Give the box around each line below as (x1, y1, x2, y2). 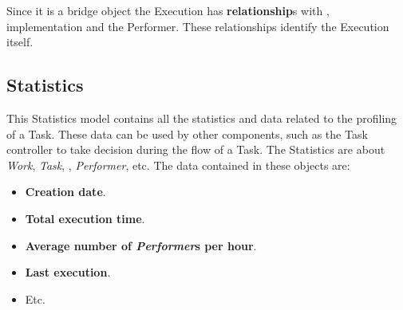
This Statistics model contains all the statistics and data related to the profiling (6, 109, 397, 126)
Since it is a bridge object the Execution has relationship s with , (6, 2, 330, 18)
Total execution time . (25, 210, 145, 226)
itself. (6, 33, 34, 50)
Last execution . (25, 264, 111, 281)
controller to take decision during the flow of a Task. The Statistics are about (6, 141, 385, 158)
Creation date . (25, 183, 106, 200)
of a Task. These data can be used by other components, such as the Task (6, 125, 368, 142)
